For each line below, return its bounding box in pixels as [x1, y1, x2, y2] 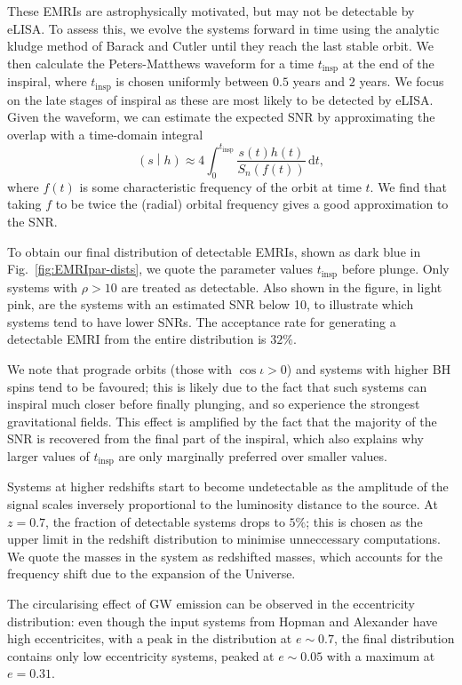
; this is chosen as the [306, 512, 423, 530]
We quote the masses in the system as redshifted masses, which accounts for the [7, 546, 443, 565]
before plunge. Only [341, 259, 450, 278]
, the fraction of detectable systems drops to [45, 512, 285, 530]
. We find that [370, 177, 447, 195]
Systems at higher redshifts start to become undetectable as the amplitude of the [7, 477, 449, 496]
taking [7, 195, 42, 213]
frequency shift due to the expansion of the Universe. [7, 564, 296, 583]
